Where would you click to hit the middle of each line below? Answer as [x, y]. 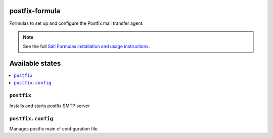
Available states [35, 63]
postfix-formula [35, 11]
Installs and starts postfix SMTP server [50, 106]
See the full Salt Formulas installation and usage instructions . [86, 47]
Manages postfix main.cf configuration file [54, 128]
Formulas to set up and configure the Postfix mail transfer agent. [77, 23]
